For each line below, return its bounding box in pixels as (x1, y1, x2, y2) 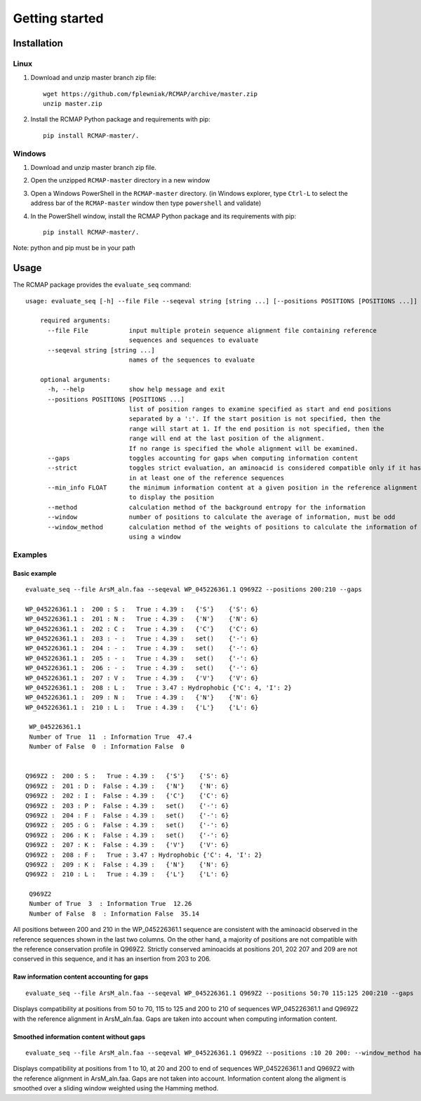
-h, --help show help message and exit (47, 385, 226, 393)
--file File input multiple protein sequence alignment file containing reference (47, 327, 377, 334)
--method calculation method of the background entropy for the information (47, 503, 366, 511)
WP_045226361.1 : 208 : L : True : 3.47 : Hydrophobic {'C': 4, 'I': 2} (25, 683, 292, 692)
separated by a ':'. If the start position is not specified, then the (128, 415, 381, 423)
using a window (128, 533, 182, 541)
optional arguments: (39, 376, 111, 383)
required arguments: (39, 317, 111, 324)
